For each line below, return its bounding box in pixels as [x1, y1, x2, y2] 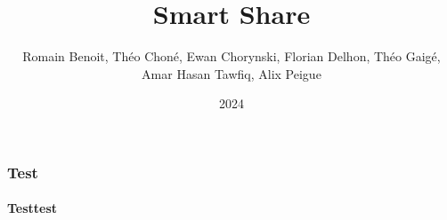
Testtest [7, 199, 58, 217]
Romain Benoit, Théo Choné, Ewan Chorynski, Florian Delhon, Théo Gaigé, [22, 47, 441, 66]
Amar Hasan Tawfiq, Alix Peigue [142, 64, 321, 82]
